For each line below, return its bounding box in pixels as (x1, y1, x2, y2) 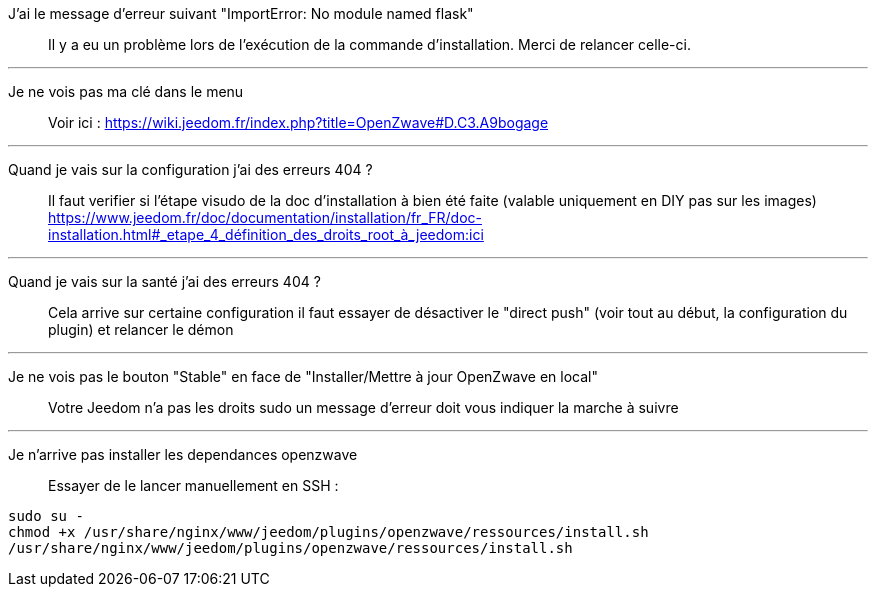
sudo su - (8, 508, 84, 524)
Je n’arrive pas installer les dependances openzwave (8, 446, 358, 463)
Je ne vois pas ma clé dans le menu (8, 83, 244, 100)
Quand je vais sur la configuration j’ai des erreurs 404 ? (8, 161, 373, 178)
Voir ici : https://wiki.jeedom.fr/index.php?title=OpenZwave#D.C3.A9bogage (48, 114, 549, 131)
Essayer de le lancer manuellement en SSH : (48, 477, 339, 494)
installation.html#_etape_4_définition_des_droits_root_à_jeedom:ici (48, 226, 484, 243)
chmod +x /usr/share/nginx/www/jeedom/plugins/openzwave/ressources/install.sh (8, 524, 649, 540)
